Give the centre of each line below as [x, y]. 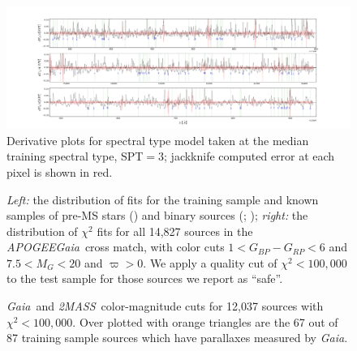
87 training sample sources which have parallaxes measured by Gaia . [177, 338]
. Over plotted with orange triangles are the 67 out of [205, 321]
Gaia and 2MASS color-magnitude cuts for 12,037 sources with [165, 306]
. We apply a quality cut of [210, 262]
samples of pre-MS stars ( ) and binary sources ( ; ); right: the [157, 215]
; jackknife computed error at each [249, 156]
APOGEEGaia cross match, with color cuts [116, 247]
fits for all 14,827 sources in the [175, 231]
